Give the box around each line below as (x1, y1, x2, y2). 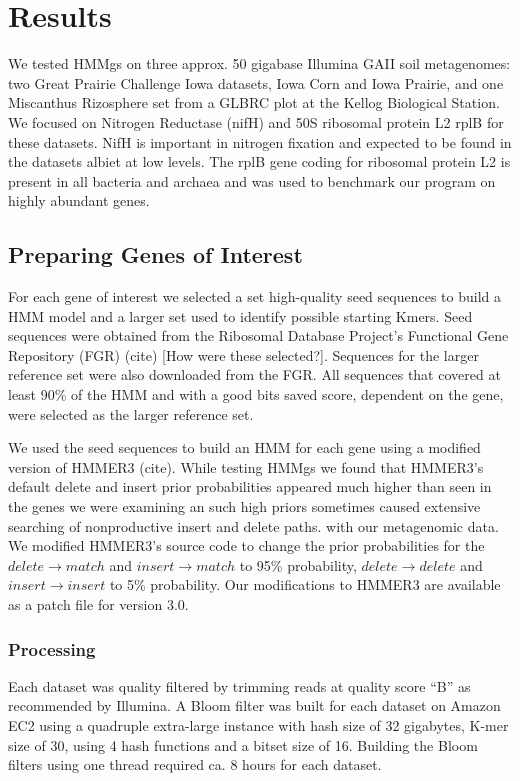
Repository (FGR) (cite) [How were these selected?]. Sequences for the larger (8, 344, 479, 365)
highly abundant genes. (8, 190, 150, 211)
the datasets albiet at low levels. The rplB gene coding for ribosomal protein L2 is (8, 151, 511, 172)
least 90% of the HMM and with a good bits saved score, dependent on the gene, (8, 384, 504, 405)
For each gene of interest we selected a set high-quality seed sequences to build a (8, 286, 501, 307)
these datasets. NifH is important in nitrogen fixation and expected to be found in (8, 131, 512, 152)
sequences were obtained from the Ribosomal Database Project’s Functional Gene (8, 325, 509, 346)
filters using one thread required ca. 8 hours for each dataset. (8, 754, 382, 775)
